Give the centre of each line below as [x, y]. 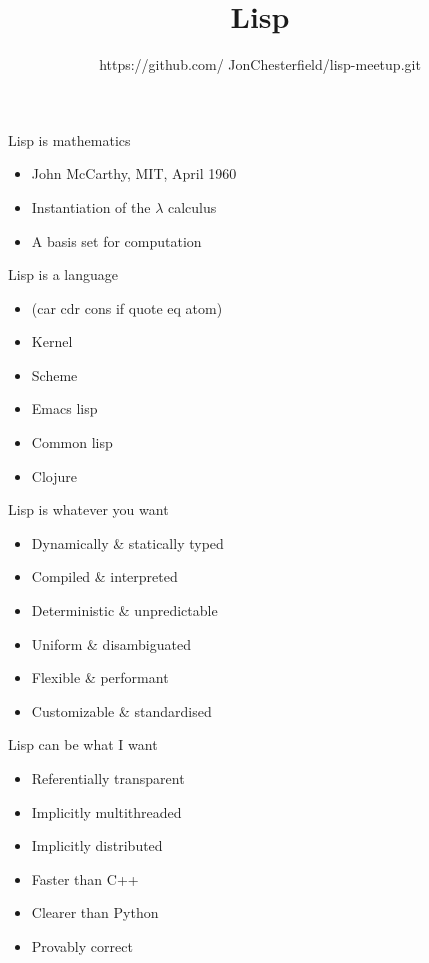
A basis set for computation [116, 240]
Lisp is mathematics [69, 139]
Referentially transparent [108, 778]
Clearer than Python [95, 912]
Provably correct [82, 945]
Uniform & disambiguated [111, 643]
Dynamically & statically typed [127, 542]
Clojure [54, 475]
